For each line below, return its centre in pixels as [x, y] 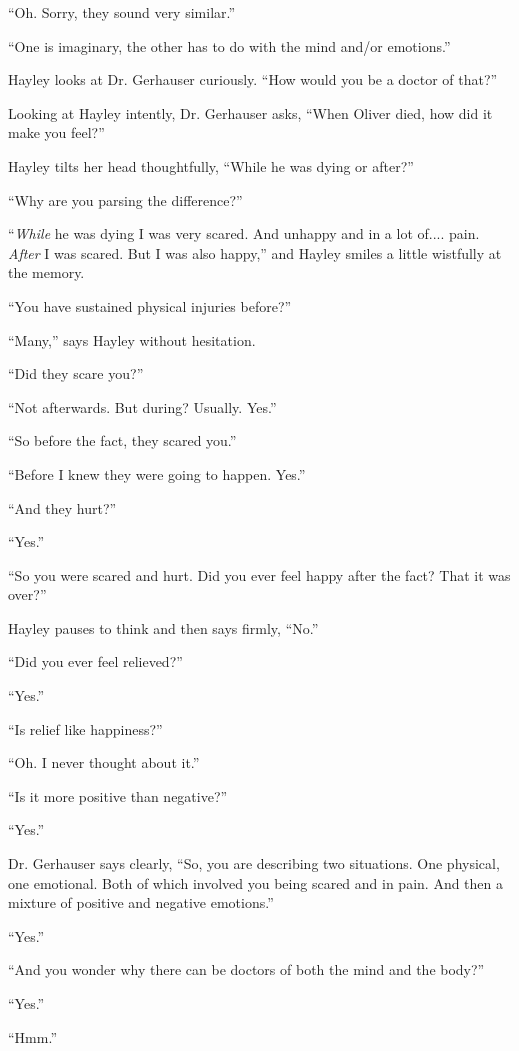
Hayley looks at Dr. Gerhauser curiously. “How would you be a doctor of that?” [253, 79]
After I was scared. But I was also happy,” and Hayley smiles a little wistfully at [255, 252]
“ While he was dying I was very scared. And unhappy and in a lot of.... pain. [244, 233]
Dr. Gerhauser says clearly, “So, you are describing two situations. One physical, [254, 863]
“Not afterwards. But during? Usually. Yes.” [142, 406]
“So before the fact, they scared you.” [122, 440]
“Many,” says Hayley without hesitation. [132, 339]
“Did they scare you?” [76, 373]
